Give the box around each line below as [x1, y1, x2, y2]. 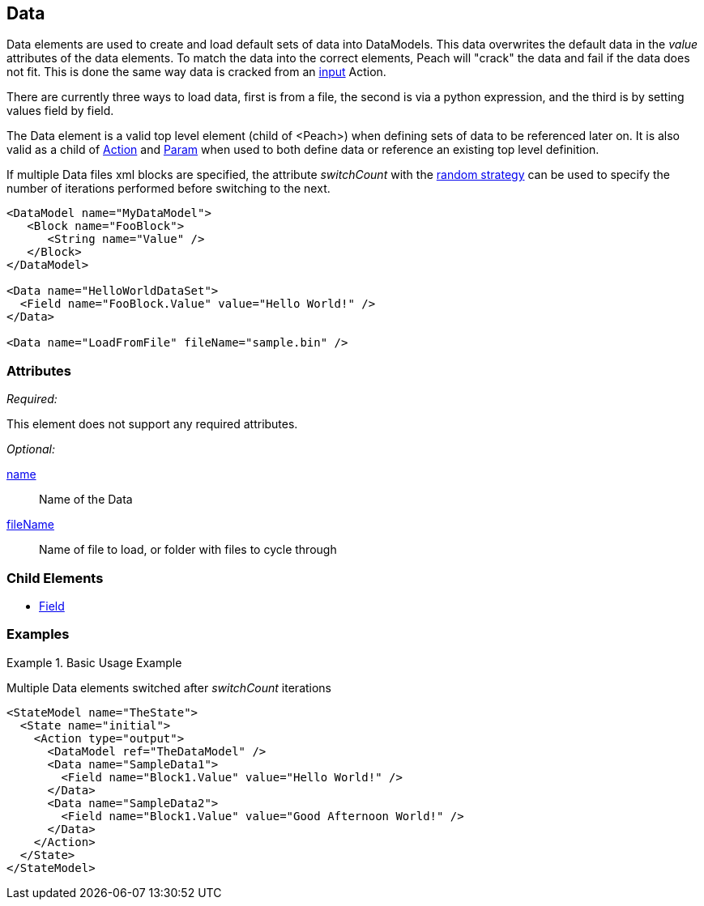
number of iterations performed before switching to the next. [6, 181, 331, 196]
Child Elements [6, 569, 104, 586]
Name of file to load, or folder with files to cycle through [39, 542, 337, 557]
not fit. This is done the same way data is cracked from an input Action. [6, 65, 386, 79]
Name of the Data [39, 492, 133, 507]
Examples [6, 626, 70, 643]
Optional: [6, 442, 55, 457]
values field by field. [6, 104, 114, 118]
